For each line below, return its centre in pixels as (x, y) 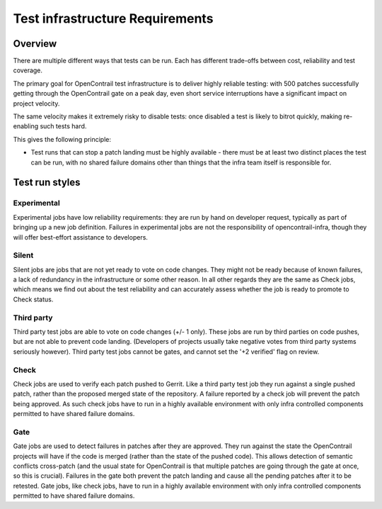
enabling (26, 126)
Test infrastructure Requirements (113, 18)
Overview (35, 44)
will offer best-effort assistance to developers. (81, 237)
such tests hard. (63, 126)
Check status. (33, 299)
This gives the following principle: (62, 139)
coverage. (28, 70)
